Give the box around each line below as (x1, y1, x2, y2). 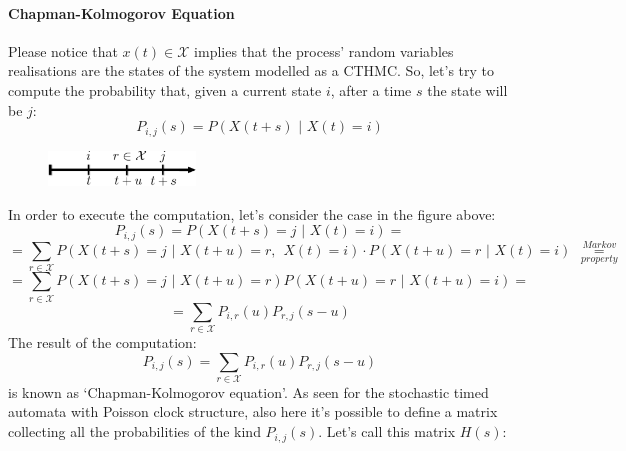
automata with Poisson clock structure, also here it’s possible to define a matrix (8, 401, 498, 422)
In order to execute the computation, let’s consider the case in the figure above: (8, 203, 496, 224)
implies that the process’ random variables (194, 40, 454, 61)
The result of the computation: (8, 331, 197, 352)
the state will (427, 79, 508, 100)
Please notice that (8, 40, 118, 61)
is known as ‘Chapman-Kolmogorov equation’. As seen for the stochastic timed (8, 381, 489, 402)
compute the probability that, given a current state (8, 79, 322, 100)
